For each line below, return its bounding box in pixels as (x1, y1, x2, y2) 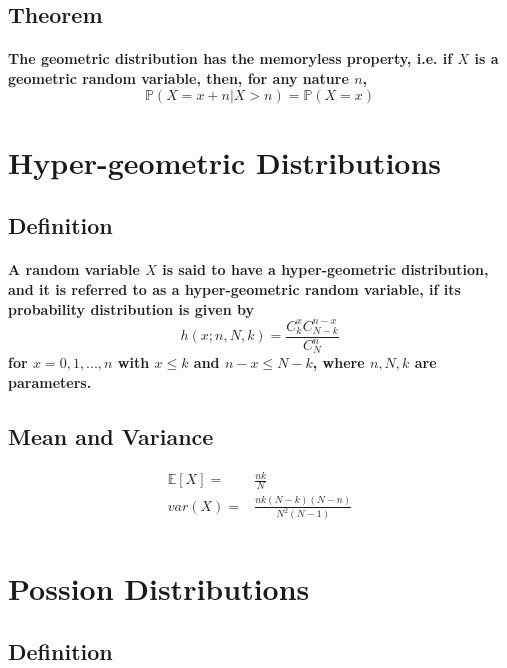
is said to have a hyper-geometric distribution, (162, 259, 489, 280)
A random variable (8, 259, 140, 280)
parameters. (8, 372, 92, 393)
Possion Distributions (8, 567, 310, 608)
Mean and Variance (8, 421, 214, 452)
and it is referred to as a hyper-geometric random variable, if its (8, 278, 461, 299)
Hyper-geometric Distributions (8, 141, 442, 182)
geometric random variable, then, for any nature (8, 67, 349, 88)
